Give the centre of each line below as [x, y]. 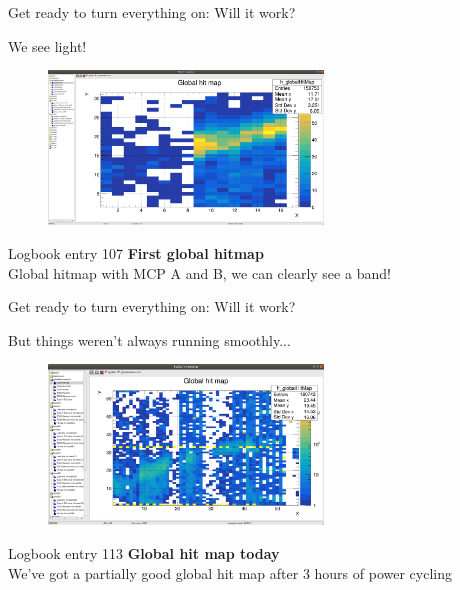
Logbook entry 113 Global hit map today [144, 552]
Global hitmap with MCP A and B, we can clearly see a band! [199, 272]
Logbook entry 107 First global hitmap [136, 253]
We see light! [47, 45]
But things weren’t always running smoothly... [149, 339]
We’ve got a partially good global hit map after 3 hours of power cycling [230, 572]
